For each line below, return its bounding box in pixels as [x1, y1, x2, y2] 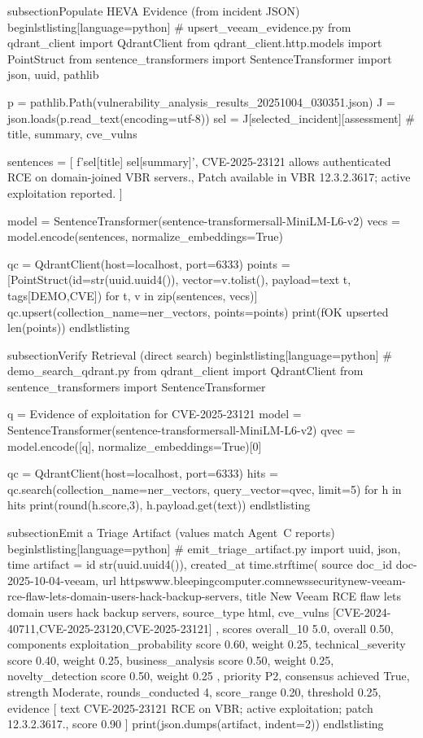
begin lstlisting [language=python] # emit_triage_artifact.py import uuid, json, [7, 539, 401, 557]
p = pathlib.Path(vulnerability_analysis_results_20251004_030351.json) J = [7, 93, 395, 110]
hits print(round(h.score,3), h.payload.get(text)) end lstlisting [7, 496, 311, 513]
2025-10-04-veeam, [7, 571, 98, 588]
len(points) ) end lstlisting [7, 319, 130, 336]
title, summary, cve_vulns [7, 125, 137, 142]
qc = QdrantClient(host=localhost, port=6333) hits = [7, 465, 278, 482]
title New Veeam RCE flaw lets [246, 587, 401, 605]
